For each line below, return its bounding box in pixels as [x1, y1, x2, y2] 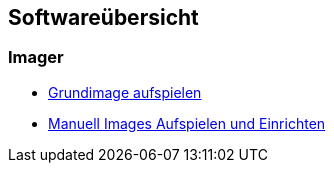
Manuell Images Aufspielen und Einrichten [48, 114, 326, 132]
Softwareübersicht [8, 5, 199, 30]
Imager [8, 47, 64, 68]
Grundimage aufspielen [48, 83, 202, 101]
